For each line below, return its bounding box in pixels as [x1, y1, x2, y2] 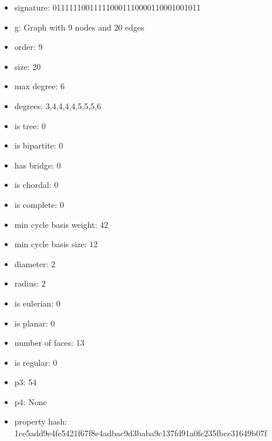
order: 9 [14, 41, 43, 53]
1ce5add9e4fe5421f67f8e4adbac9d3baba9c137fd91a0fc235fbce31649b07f [14, 427, 267, 439]
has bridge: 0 [14, 159, 61, 171]
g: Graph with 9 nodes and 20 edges [14, 21, 145, 33]
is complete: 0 [14, 198, 64, 210]
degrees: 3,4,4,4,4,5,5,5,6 [14, 99, 101, 112]
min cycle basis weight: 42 [14, 218, 108, 230]
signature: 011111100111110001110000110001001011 [14, 1, 201, 13]
